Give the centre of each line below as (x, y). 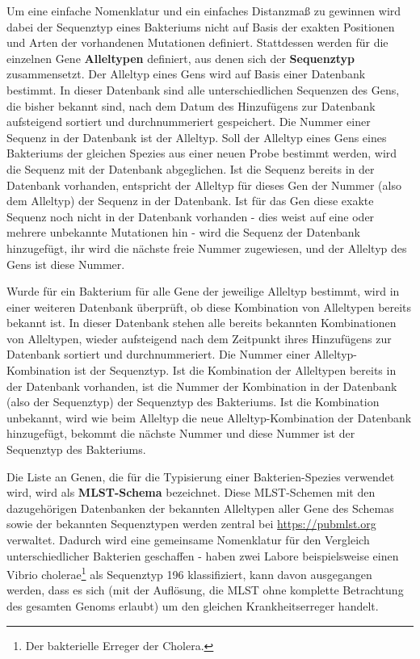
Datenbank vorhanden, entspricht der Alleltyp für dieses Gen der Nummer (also (204, 185)
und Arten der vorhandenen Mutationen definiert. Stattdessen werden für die (197, 42)
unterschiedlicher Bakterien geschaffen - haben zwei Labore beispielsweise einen (203, 555)
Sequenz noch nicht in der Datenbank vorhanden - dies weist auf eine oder (191, 216)
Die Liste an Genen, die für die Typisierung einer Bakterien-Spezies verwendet (201, 476)
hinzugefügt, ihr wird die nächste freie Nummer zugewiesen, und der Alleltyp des (207, 248)
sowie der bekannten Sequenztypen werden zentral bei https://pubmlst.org (191, 524)
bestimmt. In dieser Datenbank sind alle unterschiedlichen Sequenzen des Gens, (203, 89)
